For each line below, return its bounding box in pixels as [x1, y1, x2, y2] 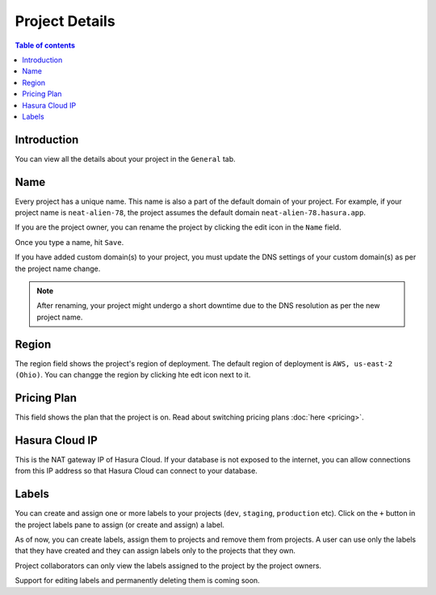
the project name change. [15, 264, 101, 273]
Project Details [15, 12, 116, 30]
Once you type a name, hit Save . [15, 237, 124, 247]
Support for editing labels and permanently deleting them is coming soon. [15, 576, 260, 585]
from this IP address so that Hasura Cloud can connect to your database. [15, 466, 258, 476]
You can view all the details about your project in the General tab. [15, 154, 236, 163]
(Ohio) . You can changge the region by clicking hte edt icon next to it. [15, 370, 251, 380]
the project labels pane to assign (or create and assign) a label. [15, 520, 225, 530]
